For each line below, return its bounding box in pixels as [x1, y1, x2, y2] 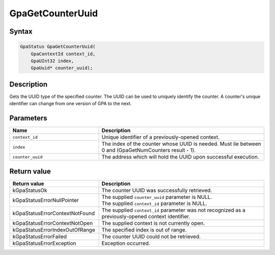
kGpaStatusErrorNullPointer [12, 196, 79, 203]
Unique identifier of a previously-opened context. [101, 134, 220, 141]
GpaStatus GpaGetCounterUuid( [20, 44, 96, 49]
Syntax [9, 27, 33, 36]
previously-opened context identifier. [101, 213, 190, 220]
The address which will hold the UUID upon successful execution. [101, 154, 259, 161]
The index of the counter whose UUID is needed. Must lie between [101, 140, 262, 147]
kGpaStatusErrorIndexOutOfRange [12, 226, 95, 233]
